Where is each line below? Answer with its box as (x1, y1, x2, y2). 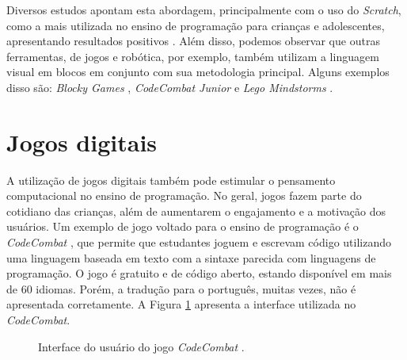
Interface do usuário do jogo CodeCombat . (38, 338, 245, 354)
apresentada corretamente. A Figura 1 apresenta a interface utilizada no (6, 296, 356, 312)
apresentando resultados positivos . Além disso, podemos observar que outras (6, 33, 380, 49)
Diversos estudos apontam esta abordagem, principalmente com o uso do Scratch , (6, 2, 401, 17)
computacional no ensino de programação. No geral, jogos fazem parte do (6, 187, 362, 204)
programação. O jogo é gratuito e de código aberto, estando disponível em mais (6, 265, 392, 281)
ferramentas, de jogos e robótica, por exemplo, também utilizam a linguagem (6, 48, 379, 64)
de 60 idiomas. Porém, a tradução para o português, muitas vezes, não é (6, 280, 356, 297)
